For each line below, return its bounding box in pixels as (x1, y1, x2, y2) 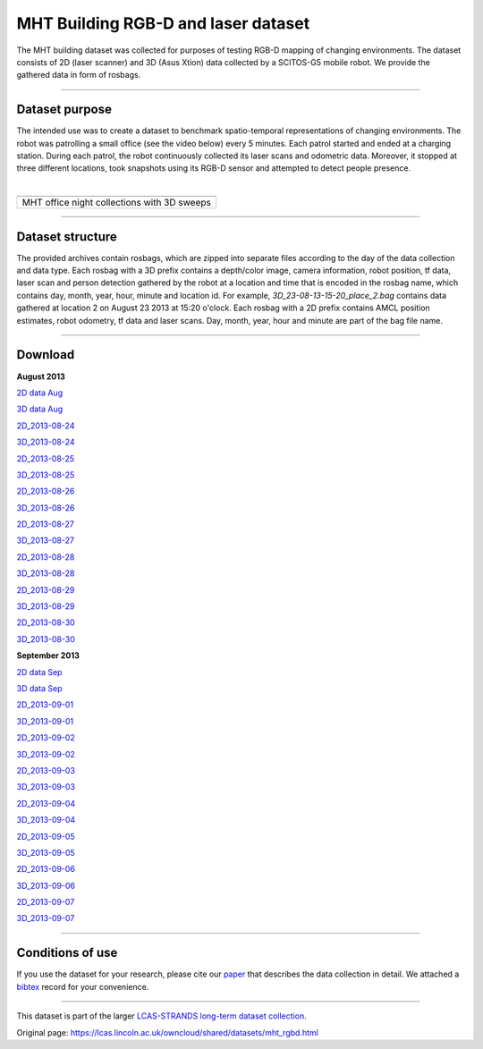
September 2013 (16, 650, 80, 661)
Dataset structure (16, 229, 118, 244)
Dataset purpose (16, 102, 112, 117)
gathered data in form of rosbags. (16, 70, 141, 80)
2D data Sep (16, 666, 63, 677)
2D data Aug (16, 387, 63, 398)
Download (16, 347, 75, 362)
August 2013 (16, 371, 66, 382)
